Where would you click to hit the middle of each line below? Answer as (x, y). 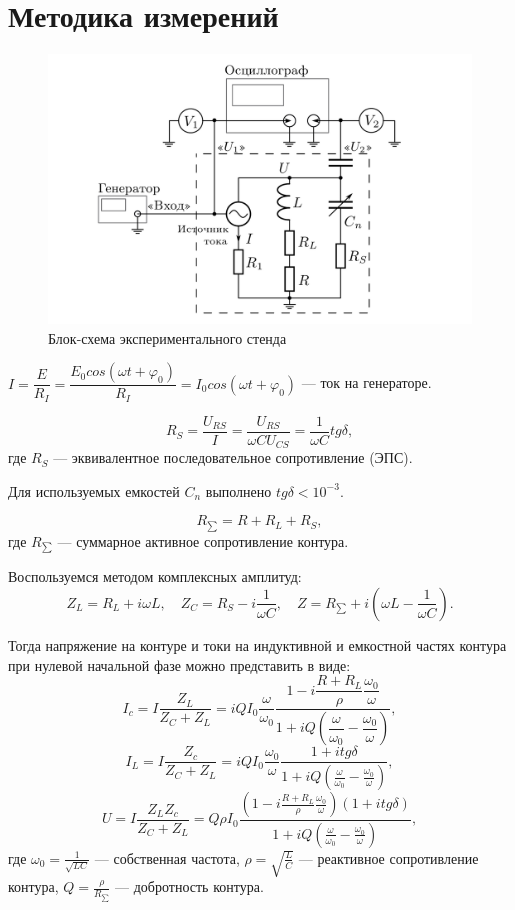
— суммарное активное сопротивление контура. (203, 540)
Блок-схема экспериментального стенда (167, 337)
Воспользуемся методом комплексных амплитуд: (155, 576)
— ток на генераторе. (366, 382)
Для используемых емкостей (94, 490)
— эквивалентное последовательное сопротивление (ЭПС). (233, 457)
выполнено (238, 490)
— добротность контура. (189, 886)
